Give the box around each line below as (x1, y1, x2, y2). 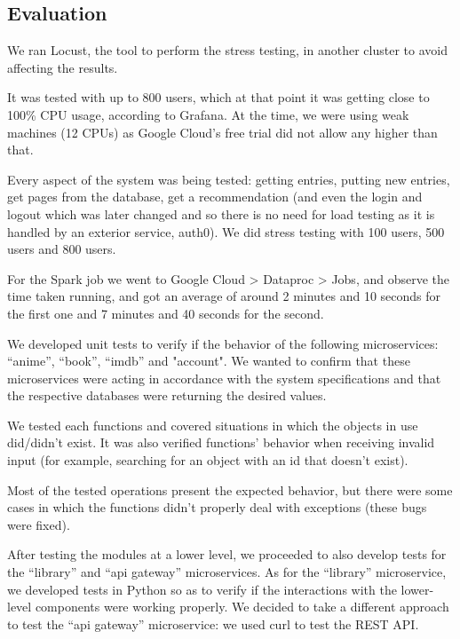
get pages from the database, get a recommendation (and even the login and (7, 187, 423, 206)
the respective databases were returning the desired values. (7, 386, 327, 405)
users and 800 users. (7, 240, 116, 258)
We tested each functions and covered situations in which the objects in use (7, 415, 418, 434)
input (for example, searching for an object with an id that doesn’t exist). (7, 451, 408, 469)
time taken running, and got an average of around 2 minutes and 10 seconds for (7, 287, 441, 305)
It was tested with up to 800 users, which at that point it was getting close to (7, 88, 430, 106)
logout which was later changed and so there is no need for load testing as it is (7, 204, 435, 223)
